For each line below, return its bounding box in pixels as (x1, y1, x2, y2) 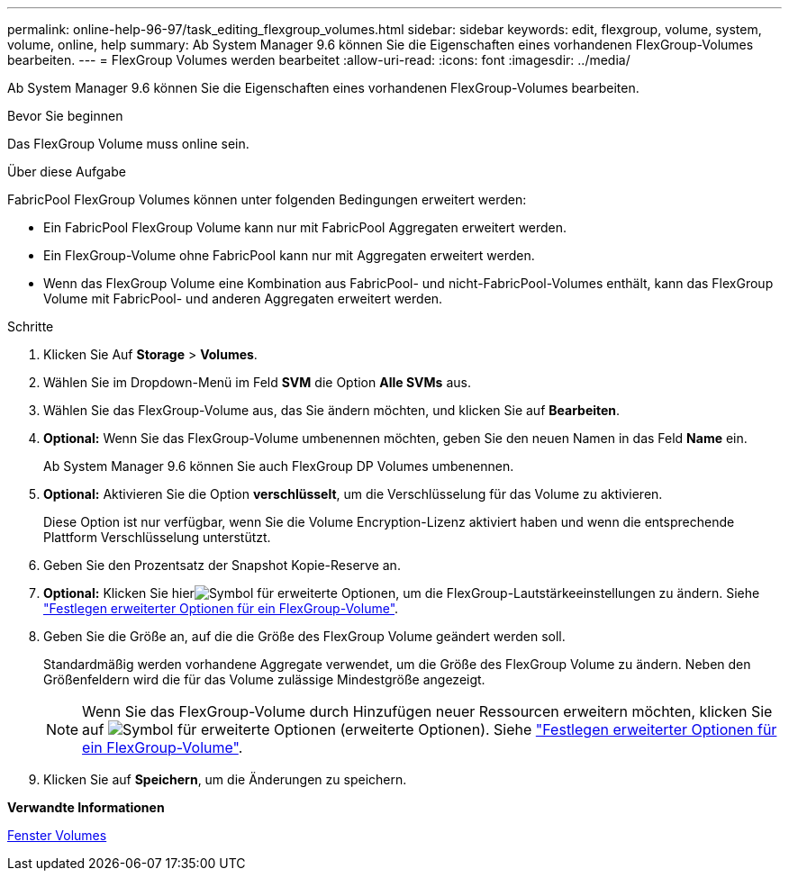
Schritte (7, 319, 54, 334)
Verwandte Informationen (7, 800, 165, 815)
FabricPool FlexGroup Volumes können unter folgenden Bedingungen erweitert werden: (7, 192, 527, 207)
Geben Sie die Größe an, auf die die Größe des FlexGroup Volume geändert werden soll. (43, 629, 566, 644)
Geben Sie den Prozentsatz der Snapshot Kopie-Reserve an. (43, 557, 401, 573)
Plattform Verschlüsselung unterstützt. (43, 530, 271, 545)
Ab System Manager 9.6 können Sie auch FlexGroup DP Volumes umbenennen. (43, 458, 514, 474)
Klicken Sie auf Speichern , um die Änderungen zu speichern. (43, 772, 407, 787)
